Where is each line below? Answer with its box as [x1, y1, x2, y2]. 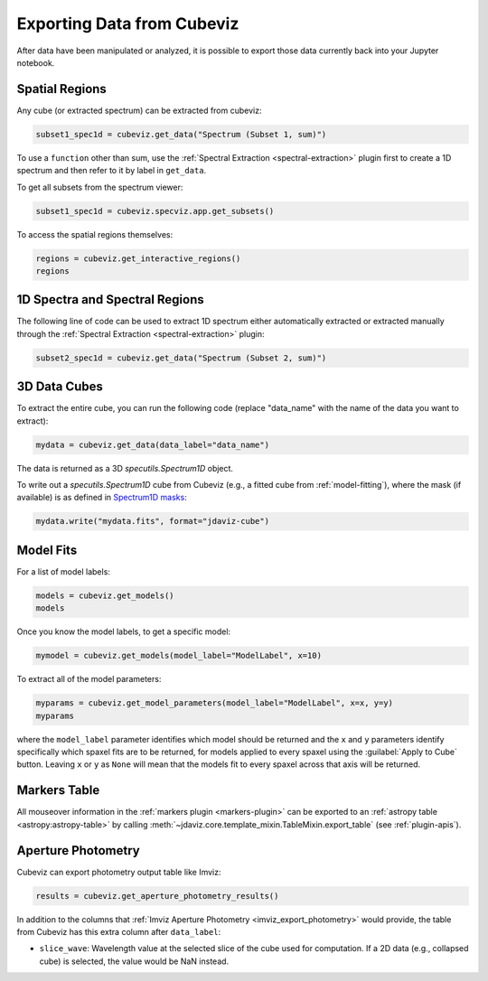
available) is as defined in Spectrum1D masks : [16, 492, 187, 503]
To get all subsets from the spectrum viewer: [16, 182, 183, 192]
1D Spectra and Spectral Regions [16, 292, 205, 307]
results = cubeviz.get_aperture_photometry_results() [35, 891, 279, 901]
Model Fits [16, 542, 78, 557]
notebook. [16, 57, 55, 68]
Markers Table [16, 782, 100, 799]
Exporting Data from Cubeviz [16, 14, 239, 33]
